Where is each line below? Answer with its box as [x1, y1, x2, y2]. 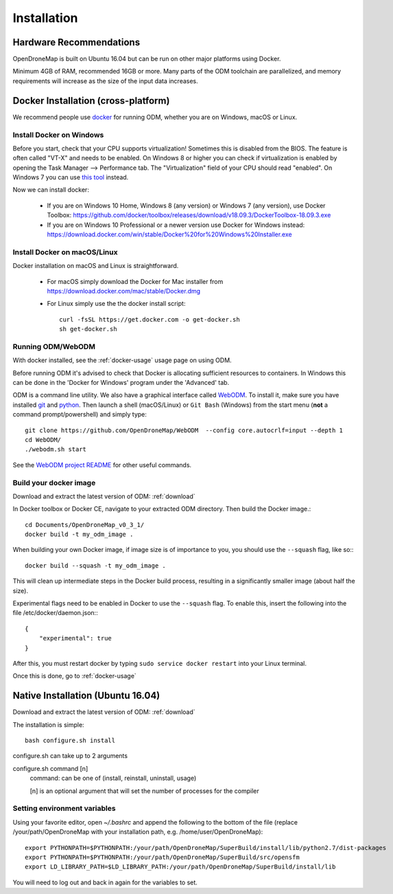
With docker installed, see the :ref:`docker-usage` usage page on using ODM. [12, 356, 233, 364]
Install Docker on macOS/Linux [12, 247, 118, 257]
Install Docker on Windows [12, 130, 104, 139]
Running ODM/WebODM [12, 342, 96, 351]
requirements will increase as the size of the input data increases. [12, 76, 198, 85]
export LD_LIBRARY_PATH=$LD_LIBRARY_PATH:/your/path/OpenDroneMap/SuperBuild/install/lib [25, 863, 336, 871]
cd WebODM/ [25, 436, 62, 443]
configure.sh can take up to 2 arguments [12, 752, 128, 760]
